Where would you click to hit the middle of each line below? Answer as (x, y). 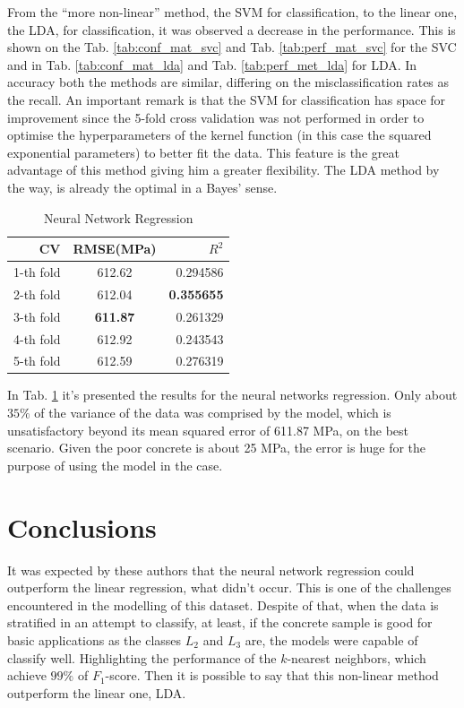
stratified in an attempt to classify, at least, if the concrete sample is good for (220, 622)
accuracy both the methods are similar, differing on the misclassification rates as (228, 82)
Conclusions (82, 527)
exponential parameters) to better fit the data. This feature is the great (203, 152)
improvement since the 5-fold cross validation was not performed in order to (216, 117)
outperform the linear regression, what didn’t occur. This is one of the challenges (229, 587)
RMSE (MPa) (115, 249)
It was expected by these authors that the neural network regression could (211, 570)
